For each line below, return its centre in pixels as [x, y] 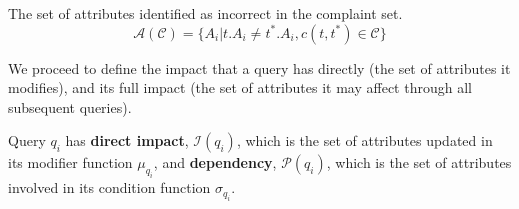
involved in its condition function [109, 187]
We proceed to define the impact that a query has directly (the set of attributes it [259, 67]
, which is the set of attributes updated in [364, 140]
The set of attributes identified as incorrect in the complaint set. [205, 13]
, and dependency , [215, 162]
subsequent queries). [70, 106]
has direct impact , [127, 140]
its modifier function [70, 162]
